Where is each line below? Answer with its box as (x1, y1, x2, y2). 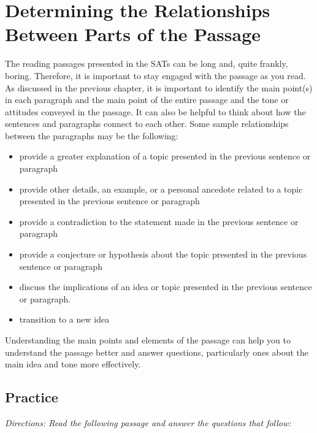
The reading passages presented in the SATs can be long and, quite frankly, (5, 57, 288, 70)
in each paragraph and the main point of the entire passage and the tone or (5, 93, 289, 106)
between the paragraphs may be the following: (5, 129, 178, 142)
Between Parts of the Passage (5, 21, 261, 47)
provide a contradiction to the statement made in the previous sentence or (19, 215, 299, 228)
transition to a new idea (19, 313, 110, 326)
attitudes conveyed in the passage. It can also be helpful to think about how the (5, 105, 306, 118)
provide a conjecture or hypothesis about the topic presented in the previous (19, 248, 307, 261)
